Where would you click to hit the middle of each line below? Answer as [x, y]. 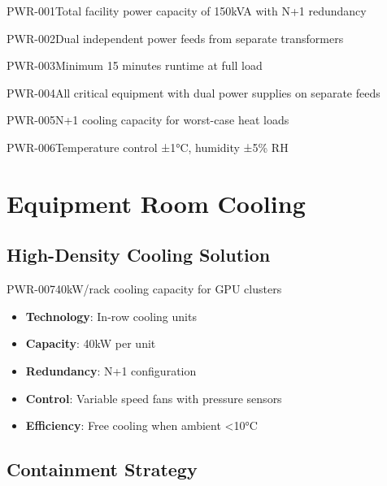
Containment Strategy [102, 469]
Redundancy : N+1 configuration [111, 370]
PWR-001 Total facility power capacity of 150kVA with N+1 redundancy [187, 11]
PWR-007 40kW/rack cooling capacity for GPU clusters [144, 289]
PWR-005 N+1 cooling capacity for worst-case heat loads [148, 120]
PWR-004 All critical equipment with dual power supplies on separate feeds [193, 92]
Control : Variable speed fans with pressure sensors [154, 398]
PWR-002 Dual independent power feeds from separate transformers [175, 38]
